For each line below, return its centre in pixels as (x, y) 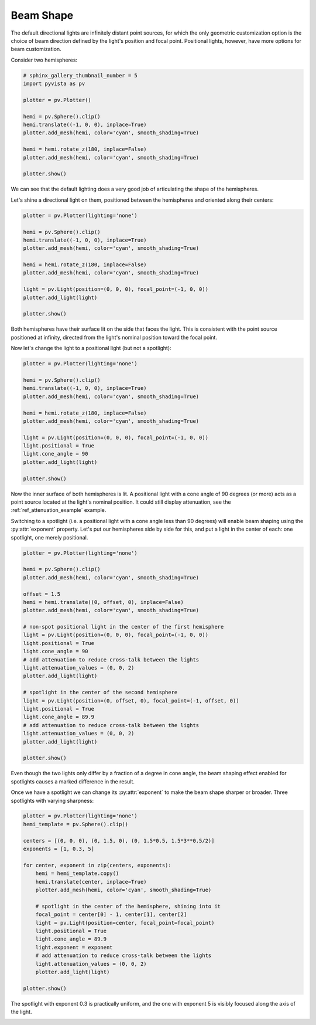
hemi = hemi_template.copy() (77, 873)
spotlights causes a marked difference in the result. (73, 781)
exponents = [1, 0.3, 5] (59, 849)
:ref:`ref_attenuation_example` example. (59, 510)
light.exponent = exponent (74, 947)
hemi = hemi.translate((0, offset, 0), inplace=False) (103, 602)
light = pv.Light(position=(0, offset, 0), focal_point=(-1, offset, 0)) (131, 700)
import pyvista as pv (54, 84)
